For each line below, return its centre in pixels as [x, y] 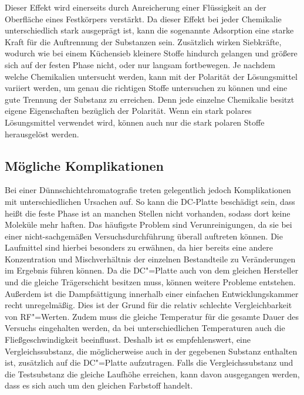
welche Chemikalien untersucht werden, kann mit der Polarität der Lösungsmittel [151, 76]
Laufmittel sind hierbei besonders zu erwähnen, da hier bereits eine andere [139, 247]
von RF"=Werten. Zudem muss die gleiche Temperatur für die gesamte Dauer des [152, 316]
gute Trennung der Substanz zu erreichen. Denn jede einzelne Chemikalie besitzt [150, 99]
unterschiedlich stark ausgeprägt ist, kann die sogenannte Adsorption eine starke [149, 30]
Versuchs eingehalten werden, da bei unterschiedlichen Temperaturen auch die [145, 328]
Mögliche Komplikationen [84, 165]
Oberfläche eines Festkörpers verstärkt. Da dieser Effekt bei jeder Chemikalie [143, 18]
